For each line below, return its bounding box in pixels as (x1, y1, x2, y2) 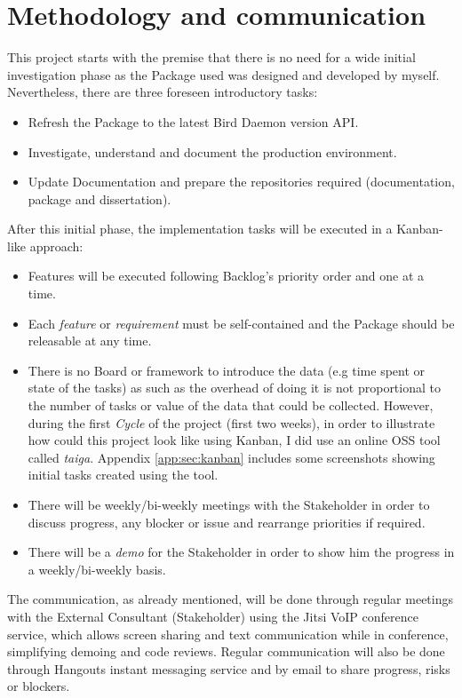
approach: (29, 236, 84, 255)
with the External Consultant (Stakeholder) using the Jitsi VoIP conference (7, 607, 418, 625)
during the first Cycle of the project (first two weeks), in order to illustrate (28, 413, 435, 432)
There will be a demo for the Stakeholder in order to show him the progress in (28, 543, 455, 561)
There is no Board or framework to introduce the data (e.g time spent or (28, 361, 426, 379)
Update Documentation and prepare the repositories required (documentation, (28, 172, 455, 191)
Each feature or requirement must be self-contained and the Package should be (28, 313, 455, 332)
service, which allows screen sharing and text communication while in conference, (7, 624, 449, 643)
